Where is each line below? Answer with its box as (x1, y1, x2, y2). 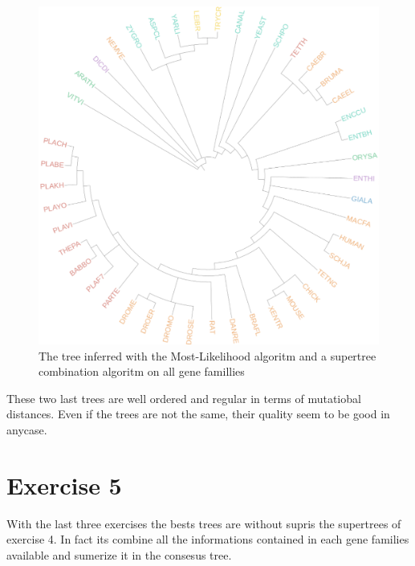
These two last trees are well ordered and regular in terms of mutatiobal (6, 389, 361, 406)
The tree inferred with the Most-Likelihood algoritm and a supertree (39, 347, 376, 364)
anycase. (6, 421, 47, 438)
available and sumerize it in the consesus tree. (6, 546, 232, 563)
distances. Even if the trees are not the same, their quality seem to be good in (6, 405, 390, 422)
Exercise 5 (6, 468, 122, 501)
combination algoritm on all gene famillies (39, 363, 245, 380)
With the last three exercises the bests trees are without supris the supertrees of (6, 515, 401, 531)
